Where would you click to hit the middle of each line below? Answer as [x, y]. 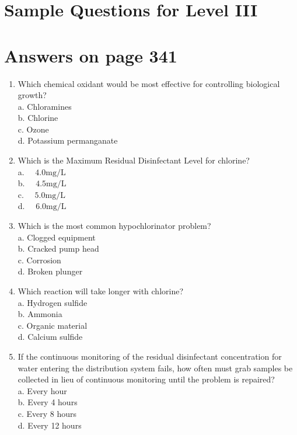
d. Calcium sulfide [50, 337]
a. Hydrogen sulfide [53, 302]
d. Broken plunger [50, 271]
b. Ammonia [40, 314]
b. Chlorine [38, 118]
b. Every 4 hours [48, 402]
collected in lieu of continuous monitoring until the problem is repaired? [146, 379]
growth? [32, 95]
